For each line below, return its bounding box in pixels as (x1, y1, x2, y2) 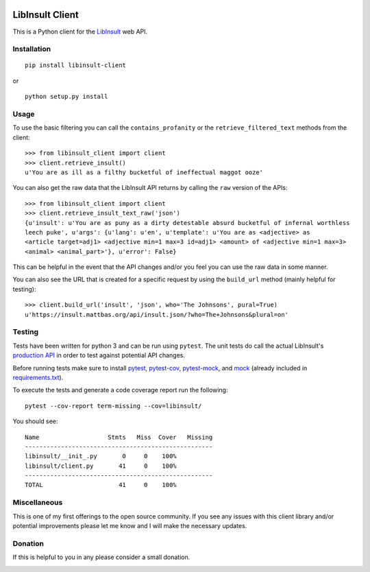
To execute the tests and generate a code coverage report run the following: (12, 386, 228, 394)
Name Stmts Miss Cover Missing (25, 433, 213, 441)
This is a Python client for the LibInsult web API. (12, 27, 148, 36)
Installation (12, 45, 51, 54)
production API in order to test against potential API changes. (12, 351, 185, 359)
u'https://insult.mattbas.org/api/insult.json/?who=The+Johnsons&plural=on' (25, 311, 289, 318)
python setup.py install (25, 93, 108, 101)
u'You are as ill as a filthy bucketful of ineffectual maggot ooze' (25, 168, 264, 176)
